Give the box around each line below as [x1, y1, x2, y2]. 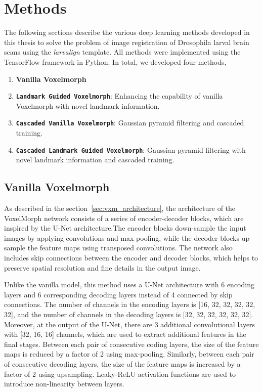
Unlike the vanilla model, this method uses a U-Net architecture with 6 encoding [4, 279, 254, 290]
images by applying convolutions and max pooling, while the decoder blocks [4, 232, 240, 243]
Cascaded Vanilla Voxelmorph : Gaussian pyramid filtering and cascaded [16, 117, 244, 128]
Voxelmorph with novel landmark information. [16, 100, 160, 111]
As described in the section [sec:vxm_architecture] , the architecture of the [4, 203, 236, 213]
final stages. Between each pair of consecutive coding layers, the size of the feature [4, 338, 259, 349]
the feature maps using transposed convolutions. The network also [27, 242, 233, 253]
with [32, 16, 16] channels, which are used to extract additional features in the [4, 329, 246, 339]
